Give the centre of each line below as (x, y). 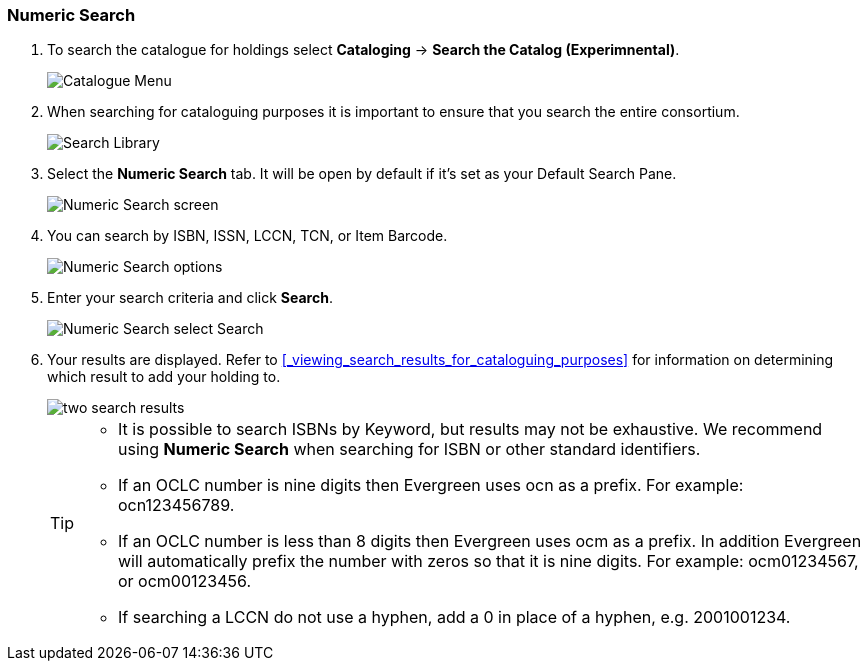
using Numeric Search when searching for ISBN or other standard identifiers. (409, 449)
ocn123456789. (176, 505)
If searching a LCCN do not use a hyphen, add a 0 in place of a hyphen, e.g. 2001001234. (454, 617)
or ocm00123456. (185, 581)
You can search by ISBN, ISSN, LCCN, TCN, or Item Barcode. (247, 236)
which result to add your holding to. (164, 377)
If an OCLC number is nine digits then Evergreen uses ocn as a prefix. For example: (431, 485)
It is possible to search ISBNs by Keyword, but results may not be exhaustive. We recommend (470, 429)
